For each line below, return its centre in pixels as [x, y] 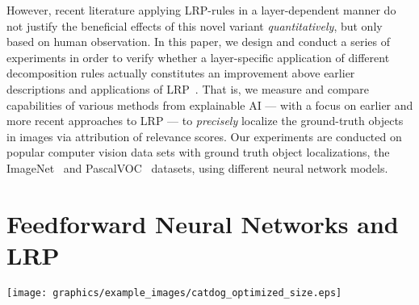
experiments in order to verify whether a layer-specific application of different [198, 57]
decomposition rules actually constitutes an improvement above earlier [181, 73]
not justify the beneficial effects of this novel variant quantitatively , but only [195, 25]
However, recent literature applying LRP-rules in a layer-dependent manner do [201, 10]
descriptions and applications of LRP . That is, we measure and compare [188, 88]
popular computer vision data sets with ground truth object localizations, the [198, 152]
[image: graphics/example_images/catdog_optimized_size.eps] [174, 292]
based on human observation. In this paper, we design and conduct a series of [199, 42]
